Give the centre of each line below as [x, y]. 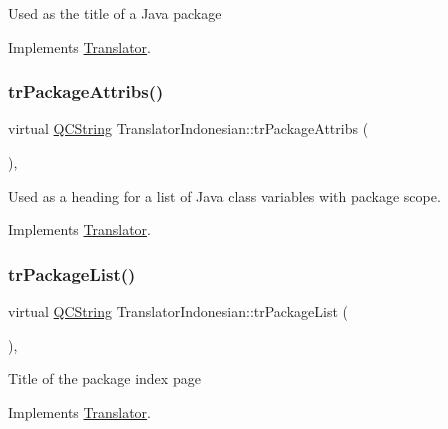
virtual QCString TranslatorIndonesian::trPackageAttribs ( [188, 128]
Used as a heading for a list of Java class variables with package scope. [224, 195]
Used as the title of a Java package [115, 13]
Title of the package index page [104, 378]
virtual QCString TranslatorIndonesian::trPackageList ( [178, 311]
